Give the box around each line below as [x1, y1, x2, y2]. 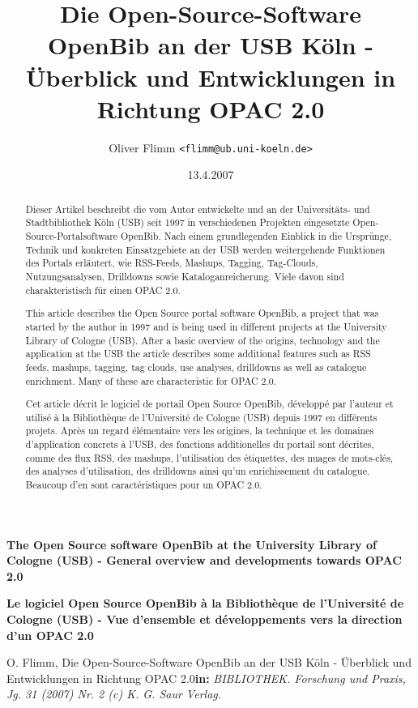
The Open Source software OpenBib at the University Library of [6, 535, 377, 552]
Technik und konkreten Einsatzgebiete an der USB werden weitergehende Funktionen [25, 242, 386, 256]
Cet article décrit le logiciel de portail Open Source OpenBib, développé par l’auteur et [25, 397, 394, 411]
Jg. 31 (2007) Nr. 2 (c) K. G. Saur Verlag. [6, 685, 222, 702]
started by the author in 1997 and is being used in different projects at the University [25, 319, 387, 333]
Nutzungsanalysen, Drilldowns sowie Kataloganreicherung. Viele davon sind [25, 270, 344, 284]
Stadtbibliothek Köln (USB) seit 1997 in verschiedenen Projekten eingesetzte [25, 215, 350, 229]
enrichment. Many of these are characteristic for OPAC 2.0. [25, 373, 277, 387]
